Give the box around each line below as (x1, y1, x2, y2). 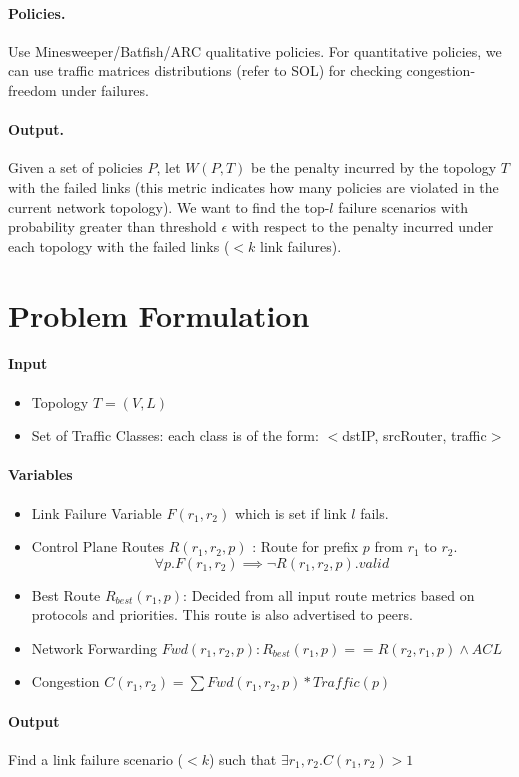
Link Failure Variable (31, 502, 162, 523)
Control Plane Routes (31, 536, 165, 557)
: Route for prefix (252, 536, 359, 557)
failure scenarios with (338, 196, 468, 217)
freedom (8, 79, 57, 100)
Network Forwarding (31, 637, 157, 658)
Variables (8, 464, 73, 485)
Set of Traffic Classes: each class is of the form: (31, 425, 319, 446)
